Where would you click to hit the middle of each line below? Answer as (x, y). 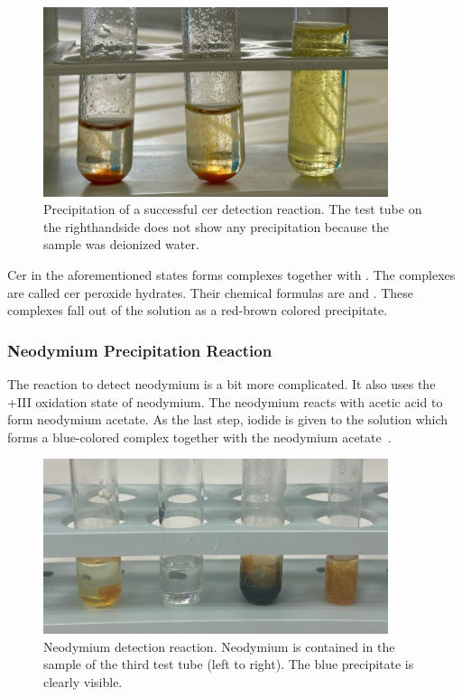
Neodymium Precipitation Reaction (140, 350)
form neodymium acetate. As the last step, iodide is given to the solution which (228, 419)
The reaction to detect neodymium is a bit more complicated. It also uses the (222, 384)
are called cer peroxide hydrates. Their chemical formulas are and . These (211, 292)
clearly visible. (83, 681)
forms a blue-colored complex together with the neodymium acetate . (199, 437)
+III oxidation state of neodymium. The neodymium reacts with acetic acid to (225, 401)
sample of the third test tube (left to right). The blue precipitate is (229, 664)
